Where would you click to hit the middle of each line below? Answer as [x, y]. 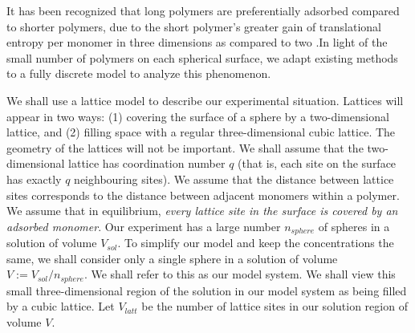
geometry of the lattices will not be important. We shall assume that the [185, 147]
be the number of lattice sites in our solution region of [275, 306]
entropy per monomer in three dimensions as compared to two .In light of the [197, 42]
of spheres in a [354, 226]
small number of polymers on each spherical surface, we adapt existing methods [202, 57]
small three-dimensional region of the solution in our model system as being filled [207, 290]
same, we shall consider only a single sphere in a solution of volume [172, 258]
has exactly [34, 179]
